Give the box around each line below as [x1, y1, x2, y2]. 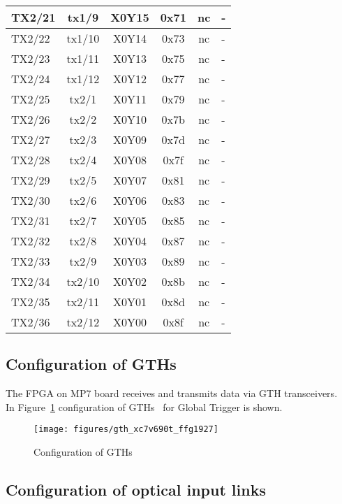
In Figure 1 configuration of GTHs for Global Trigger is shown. [6, 399, 283, 414]
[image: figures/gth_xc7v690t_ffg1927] [34, 424, 218, 435]
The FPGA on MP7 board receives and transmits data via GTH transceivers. [6, 386, 338, 401]
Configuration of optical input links [6, 479, 266, 501]
